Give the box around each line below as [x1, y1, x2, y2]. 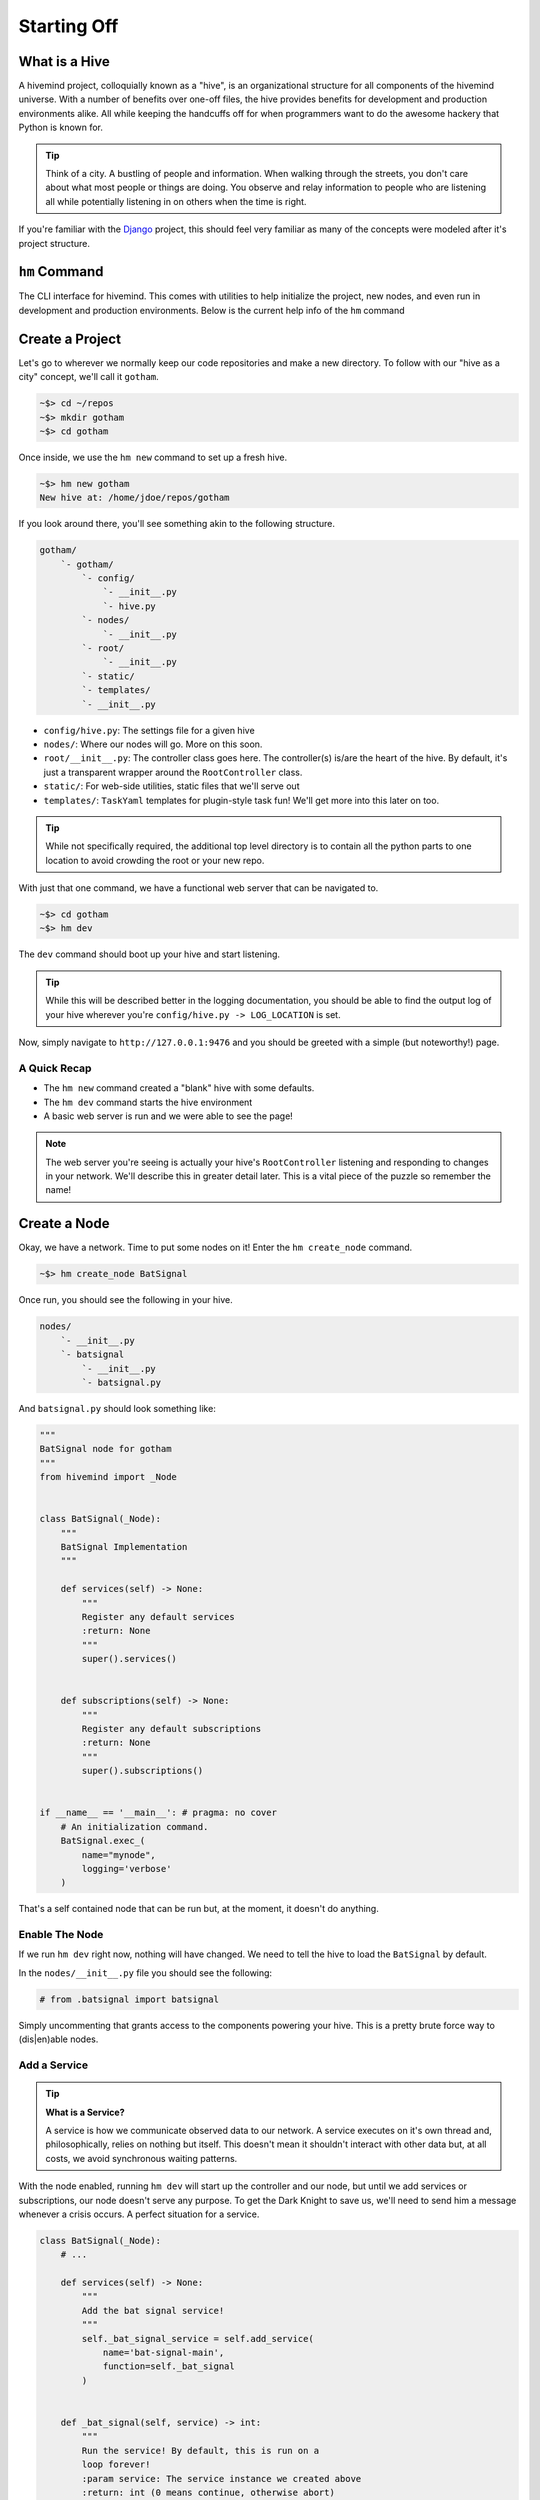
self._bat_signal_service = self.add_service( [81, 2333, 314, 2344]
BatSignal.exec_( [60, 1835, 146, 1847]
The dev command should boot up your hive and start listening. [18, 948, 280, 960]
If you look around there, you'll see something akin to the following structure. [18, 518, 335, 530]
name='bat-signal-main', [102, 2347, 225, 2359]
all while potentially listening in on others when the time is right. [45, 195, 307, 207]
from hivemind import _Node [39, 1471, 177, 1483]
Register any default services [81, 1611, 235, 1622]
